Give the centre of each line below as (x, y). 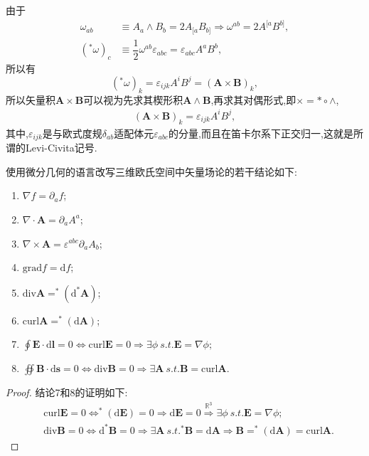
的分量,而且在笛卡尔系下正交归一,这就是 (261, 133)
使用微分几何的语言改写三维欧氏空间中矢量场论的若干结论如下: (151, 171)
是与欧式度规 (72, 133)
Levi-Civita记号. (61, 148)
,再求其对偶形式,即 (253, 99)
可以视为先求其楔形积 (133, 99)
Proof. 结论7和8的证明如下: (67, 392)
